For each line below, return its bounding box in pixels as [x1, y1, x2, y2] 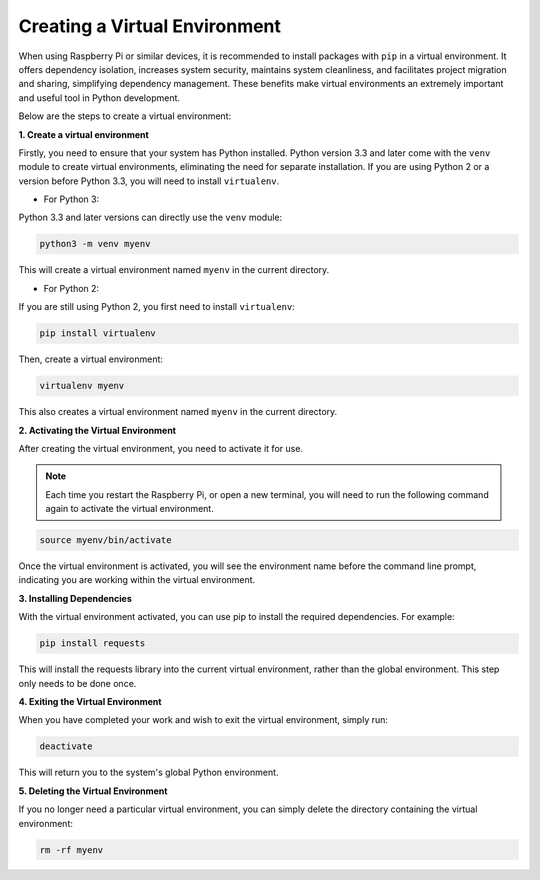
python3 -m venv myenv [39, 238, 151, 250]
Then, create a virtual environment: [18, 353, 164, 365]
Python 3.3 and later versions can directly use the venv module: [18, 211, 283, 224]
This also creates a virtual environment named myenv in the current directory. [18, 406, 338, 418]
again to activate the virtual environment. [45, 503, 214, 515]
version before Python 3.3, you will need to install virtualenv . [18, 175, 280, 187]
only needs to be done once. [18, 677, 137, 689]
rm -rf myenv [39, 844, 104, 855]
